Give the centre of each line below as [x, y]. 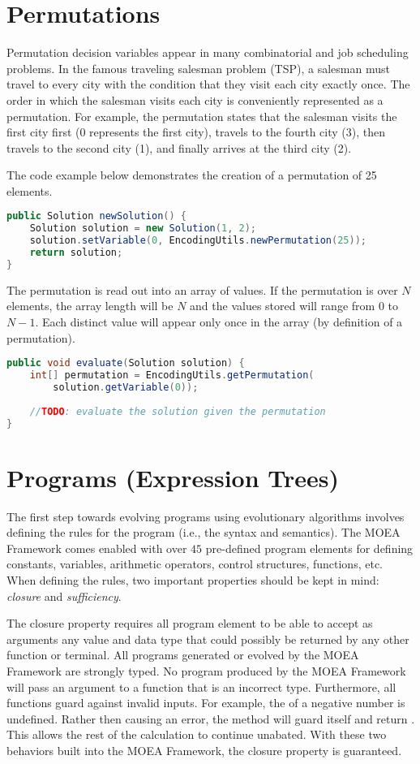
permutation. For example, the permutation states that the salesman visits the [202, 116]
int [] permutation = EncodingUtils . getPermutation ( [172, 376]
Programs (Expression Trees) [173, 477]
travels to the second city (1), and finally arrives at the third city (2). [179, 147]
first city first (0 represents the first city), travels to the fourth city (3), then [196, 132]
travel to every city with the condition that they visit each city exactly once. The [208, 84]
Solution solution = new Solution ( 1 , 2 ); [143, 229]
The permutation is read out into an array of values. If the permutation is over [202, 289]
